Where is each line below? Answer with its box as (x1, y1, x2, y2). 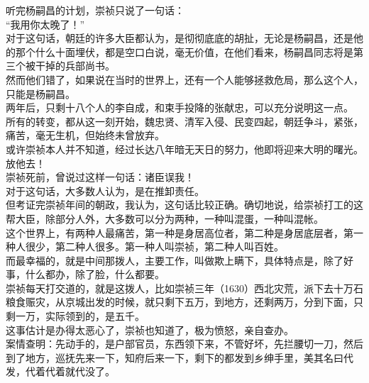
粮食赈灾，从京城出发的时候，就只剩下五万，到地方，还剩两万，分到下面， (6, 294, 353, 309)
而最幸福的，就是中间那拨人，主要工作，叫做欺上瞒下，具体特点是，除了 (6, 252, 343, 267)
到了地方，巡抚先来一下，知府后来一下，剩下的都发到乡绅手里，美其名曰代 (6, 350, 353, 365)
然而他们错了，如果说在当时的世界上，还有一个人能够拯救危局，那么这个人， (6, 72, 363, 87)
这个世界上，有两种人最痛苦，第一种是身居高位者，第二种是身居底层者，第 (6, 225, 353, 240)
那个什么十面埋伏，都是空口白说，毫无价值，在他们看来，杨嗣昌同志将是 (15, 44, 353, 59)
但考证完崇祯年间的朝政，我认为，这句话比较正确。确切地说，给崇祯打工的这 (6, 197, 363, 212)
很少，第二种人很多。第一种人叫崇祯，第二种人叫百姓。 (25, 239, 284, 254)
